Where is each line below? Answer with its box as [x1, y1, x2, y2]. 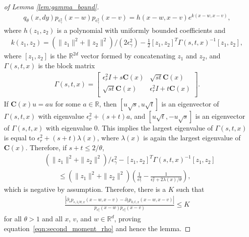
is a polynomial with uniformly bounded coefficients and [57, 25, 226, 35]
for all [4, 213, 22, 224]
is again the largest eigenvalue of [143, 132, 241, 143]
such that [176, 184, 204, 194]
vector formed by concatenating [81, 51, 176, 61]
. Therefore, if [25, 142, 67, 152]
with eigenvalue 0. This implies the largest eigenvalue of [45, 123, 213, 133]
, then [99, 99, 117, 109]
